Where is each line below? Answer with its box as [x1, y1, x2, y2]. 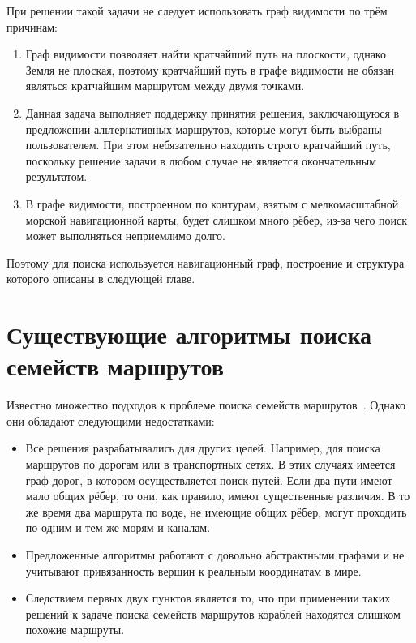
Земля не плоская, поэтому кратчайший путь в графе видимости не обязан [25, 61, 395, 78]
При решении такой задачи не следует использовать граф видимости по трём [6, 2, 388, 19]
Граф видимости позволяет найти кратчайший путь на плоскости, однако [25, 45, 386, 62]
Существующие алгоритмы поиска [6, 318, 372, 351]
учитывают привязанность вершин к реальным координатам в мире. [25, 562, 362, 579]
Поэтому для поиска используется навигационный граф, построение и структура [6, 254, 405, 271]
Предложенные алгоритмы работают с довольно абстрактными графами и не [25, 546, 405, 563]
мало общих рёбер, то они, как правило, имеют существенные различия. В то [25, 487, 410, 504]
